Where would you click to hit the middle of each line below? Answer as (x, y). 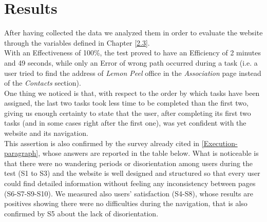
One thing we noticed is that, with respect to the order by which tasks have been (132, 93)
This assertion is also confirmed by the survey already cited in (102, 143)
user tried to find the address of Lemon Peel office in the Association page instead (133, 73)
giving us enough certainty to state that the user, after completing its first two (128, 113)
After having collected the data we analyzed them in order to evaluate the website (133, 33)
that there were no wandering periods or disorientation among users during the (129, 163)
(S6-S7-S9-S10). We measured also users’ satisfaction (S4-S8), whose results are (129, 193)
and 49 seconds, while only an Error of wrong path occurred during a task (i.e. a (131, 62)
